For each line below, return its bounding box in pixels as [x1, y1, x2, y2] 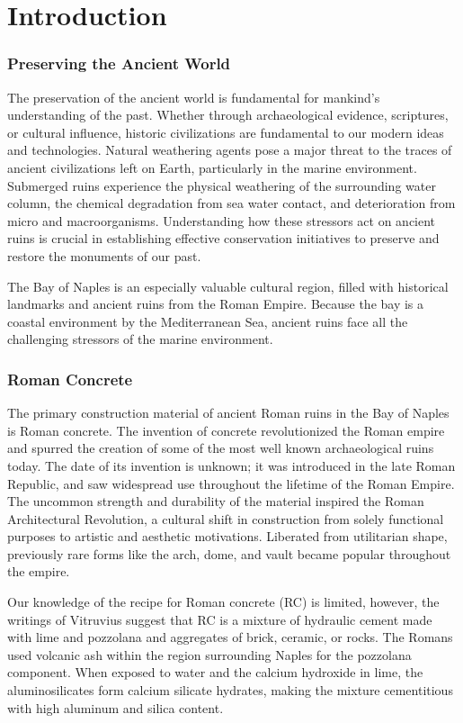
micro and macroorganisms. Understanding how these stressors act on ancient [7, 211, 436, 230]
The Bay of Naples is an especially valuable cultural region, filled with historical [7, 276, 449, 295]
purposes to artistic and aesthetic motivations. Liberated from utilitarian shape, [7, 527, 448, 546]
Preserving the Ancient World [7, 52, 231, 75]
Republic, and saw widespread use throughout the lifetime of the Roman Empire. [7, 474, 455, 493]
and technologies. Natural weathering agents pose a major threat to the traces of [7, 140, 452, 159]
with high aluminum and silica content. [7, 698, 224, 717]
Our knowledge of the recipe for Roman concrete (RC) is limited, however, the [7, 592, 440, 611]
